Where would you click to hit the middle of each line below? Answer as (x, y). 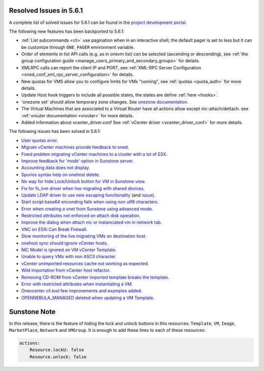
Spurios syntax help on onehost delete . (61, 175)
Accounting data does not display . (56, 168)
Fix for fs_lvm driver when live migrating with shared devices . (83, 188)
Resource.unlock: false (58, 357)
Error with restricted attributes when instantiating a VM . (77, 284)
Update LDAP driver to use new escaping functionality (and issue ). (88, 195)
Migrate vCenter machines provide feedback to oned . (75, 147)
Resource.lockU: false (57, 350)
